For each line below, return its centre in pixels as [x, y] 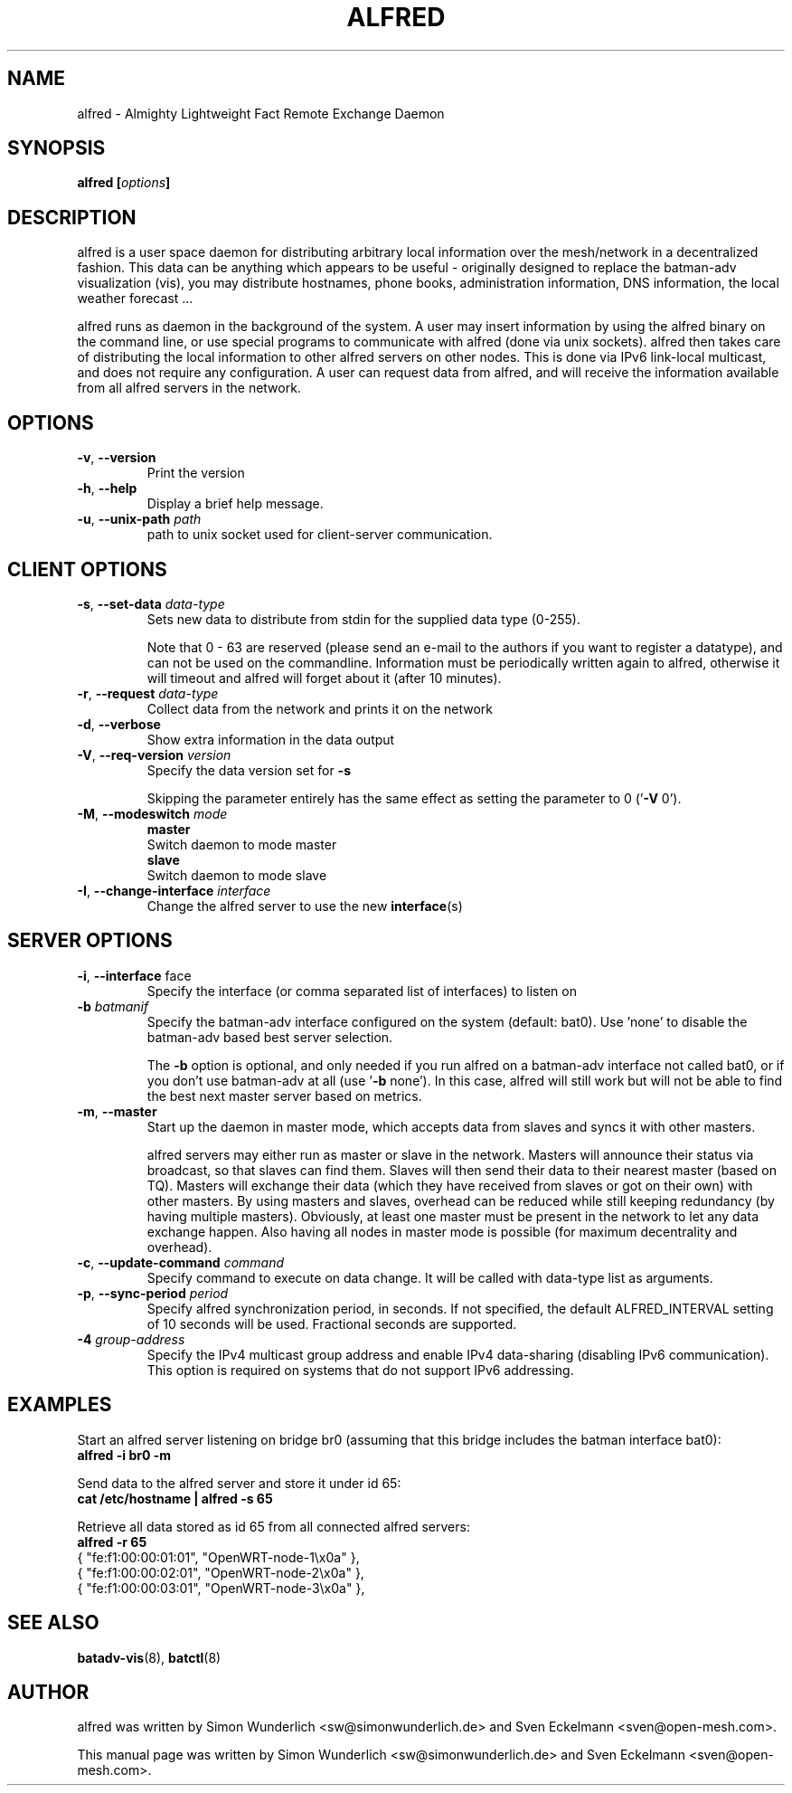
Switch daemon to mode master [242, 844]
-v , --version [117, 458]
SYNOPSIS [57, 148]
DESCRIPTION [72, 217]
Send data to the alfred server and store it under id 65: [239, 1483]
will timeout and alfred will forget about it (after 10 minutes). [324, 678]
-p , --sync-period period [153, 1293]
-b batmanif [113, 1006]
